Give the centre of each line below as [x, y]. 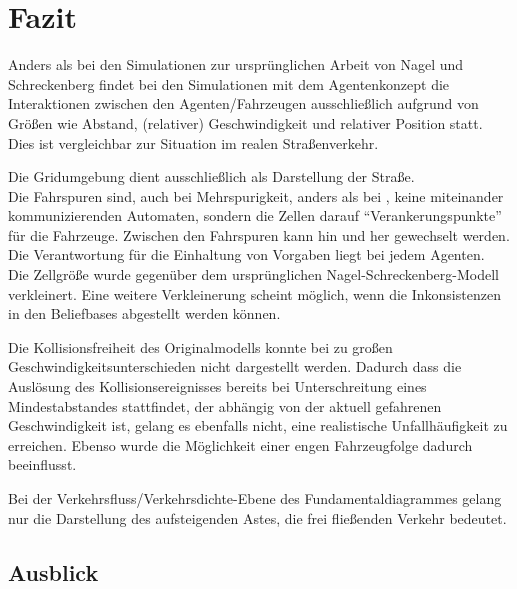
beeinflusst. [42, 464]
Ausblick [53, 571]
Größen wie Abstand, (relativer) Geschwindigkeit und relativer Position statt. [245, 122]
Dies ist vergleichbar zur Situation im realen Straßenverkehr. [193, 142]
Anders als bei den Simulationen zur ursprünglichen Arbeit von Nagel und [236, 64]
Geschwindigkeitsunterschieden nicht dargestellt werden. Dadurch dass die [235, 366]
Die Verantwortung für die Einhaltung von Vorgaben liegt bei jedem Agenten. [246, 254]
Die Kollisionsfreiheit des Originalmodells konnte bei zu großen [200, 346]
